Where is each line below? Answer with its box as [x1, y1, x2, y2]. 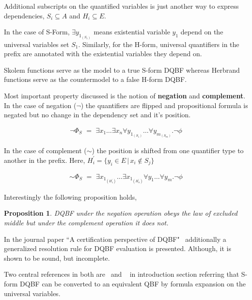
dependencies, [4, 10, 45, 20]
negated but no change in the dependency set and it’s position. [4, 110, 191, 120]
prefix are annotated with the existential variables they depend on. [4, 48, 202, 59]
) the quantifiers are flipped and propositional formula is [80, 100, 248, 110]
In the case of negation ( [4, 100, 77, 110]
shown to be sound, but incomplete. [4, 253, 110, 263]
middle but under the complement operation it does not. [4, 217, 169, 227]
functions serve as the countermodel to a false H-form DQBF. [4, 74, 187, 84]
